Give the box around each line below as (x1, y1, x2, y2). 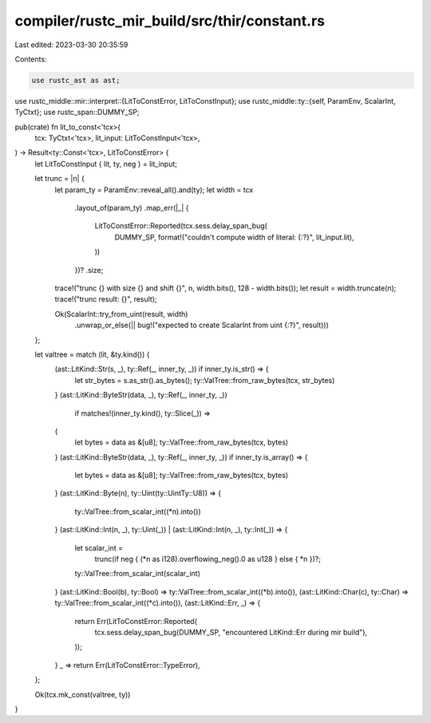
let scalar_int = (74, 543, 124, 552)
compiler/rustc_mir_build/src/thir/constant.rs (14, 12, 325, 30)
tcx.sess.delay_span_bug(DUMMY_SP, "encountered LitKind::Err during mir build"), (94, 627, 367, 637)
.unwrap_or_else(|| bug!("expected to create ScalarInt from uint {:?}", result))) (74, 320, 329, 330)
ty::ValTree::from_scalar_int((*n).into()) (74, 507, 201, 516)
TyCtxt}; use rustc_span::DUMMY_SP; (14, 108, 140, 117)
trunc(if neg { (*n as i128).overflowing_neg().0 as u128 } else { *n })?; (94, 555, 321, 564)
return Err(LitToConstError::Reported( (74, 616, 198, 626)
